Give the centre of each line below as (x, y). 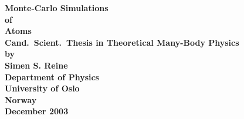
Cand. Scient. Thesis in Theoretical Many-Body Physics (122, 42)
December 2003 (37, 111)
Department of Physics (52, 76)
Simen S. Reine (36, 65)
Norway (21, 99)
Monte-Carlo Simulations (57, 8)
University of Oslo (42, 88)
